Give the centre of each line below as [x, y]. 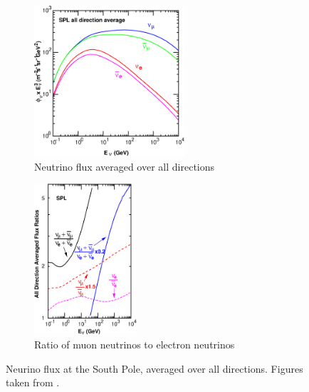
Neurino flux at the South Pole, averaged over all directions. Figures [154, 368]
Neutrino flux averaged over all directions [125, 166]
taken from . [33, 382]
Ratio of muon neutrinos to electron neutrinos [135, 345]
